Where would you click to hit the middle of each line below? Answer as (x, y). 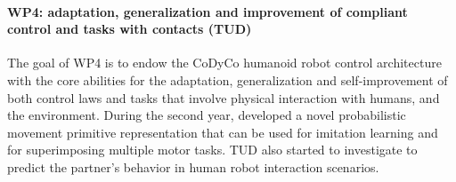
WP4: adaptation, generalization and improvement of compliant (208, 11)
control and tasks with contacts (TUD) (130, 29)
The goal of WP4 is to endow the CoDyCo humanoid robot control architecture (224, 63)
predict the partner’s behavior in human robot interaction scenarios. (193, 166)
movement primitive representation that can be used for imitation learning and (223, 132)
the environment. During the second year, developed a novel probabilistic (207, 115)
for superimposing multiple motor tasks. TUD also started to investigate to (212, 150)
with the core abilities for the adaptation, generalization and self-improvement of (228, 79)
